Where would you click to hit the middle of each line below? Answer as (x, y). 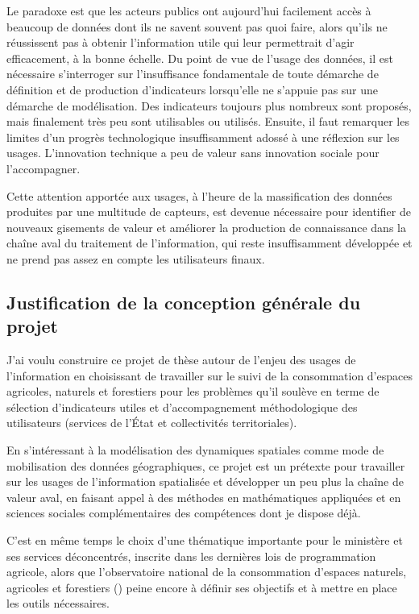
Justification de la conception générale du (184, 302)
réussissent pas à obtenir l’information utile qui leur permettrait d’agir (180, 42)
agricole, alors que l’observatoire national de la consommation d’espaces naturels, (207, 572)
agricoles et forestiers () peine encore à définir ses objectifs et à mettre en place (202, 587)
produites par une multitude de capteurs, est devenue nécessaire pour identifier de (209, 212)
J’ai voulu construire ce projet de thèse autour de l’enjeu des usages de (181, 360)
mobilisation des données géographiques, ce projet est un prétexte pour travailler (206, 465)
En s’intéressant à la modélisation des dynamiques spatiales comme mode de (195, 450)
